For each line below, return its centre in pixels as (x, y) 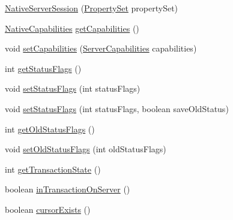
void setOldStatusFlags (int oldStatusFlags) (86, 149)
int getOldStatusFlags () (50, 129)
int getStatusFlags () (43, 68)
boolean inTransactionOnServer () (68, 189)
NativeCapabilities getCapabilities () (72, 28)
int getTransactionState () (53, 169)
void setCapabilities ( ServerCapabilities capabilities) (101, 48)
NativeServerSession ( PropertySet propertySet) (92, 8)
